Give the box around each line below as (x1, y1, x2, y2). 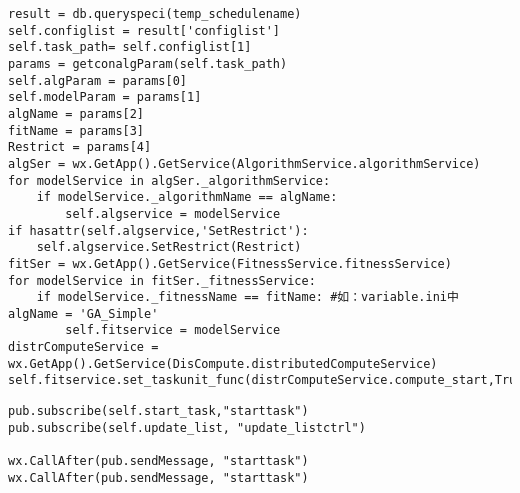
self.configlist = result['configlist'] (8, 23, 281, 38)
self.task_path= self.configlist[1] (8, 40, 252, 55)
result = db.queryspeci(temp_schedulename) (8, 7, 302, 21)
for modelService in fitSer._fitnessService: (8, 273, 316, 288)
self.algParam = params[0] (8, 73, 187, 88)
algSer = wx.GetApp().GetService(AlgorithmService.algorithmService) (8, 156, 481, 171)
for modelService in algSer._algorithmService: (8, 173, 331, 188)
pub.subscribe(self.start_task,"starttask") (8, 404, 309, 419)
